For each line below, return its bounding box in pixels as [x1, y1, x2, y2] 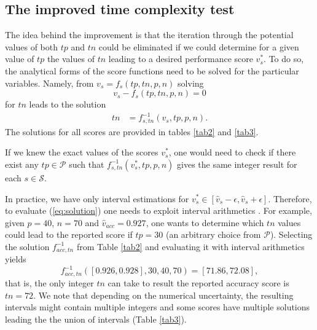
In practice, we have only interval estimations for [5, 192, 189, 205]
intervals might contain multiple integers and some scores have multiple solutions [5, 301, 310, 313]
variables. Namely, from [5, 76, 94, 89]
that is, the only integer [5, 276, 94, 289]
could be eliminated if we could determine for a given [98, 40, 299, 53]
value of [5, 52, 34, 65]
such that [69, 157, 104, 170]
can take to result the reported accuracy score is [108, 276, 289, 289]
